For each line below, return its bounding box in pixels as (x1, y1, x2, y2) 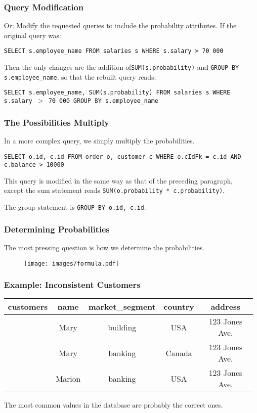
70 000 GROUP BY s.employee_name (48, 97, 159, 105)
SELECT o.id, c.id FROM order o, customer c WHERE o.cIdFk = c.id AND (4, 153, 241, 160)
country (164, 301, 194, 313)
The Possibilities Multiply (4, 116, 109, 128)
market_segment (88, 301, 156, 313)
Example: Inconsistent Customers (4, 278, 140, 291)
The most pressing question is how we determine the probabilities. (4, 242, 205, 252)
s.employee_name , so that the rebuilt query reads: (4, 71, 156, 82)
